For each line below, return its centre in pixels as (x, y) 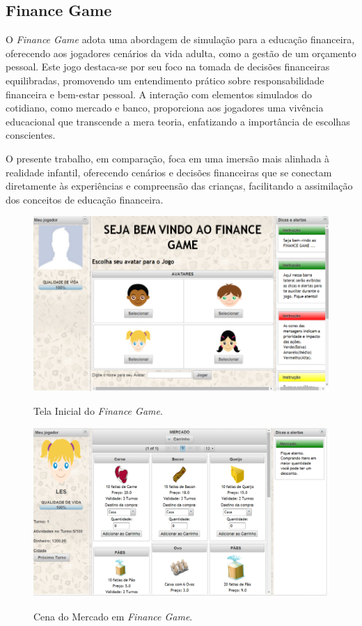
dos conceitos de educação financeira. (85, 199)
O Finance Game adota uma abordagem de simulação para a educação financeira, (180, 39)
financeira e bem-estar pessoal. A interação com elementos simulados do (159, 94)
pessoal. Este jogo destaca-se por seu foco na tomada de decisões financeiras (168, 67)
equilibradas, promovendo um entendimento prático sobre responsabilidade (165, 80)
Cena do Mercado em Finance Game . (113, 616)
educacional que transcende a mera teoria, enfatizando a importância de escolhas (178, 121)
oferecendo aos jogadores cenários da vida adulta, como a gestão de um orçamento (181, 53)
